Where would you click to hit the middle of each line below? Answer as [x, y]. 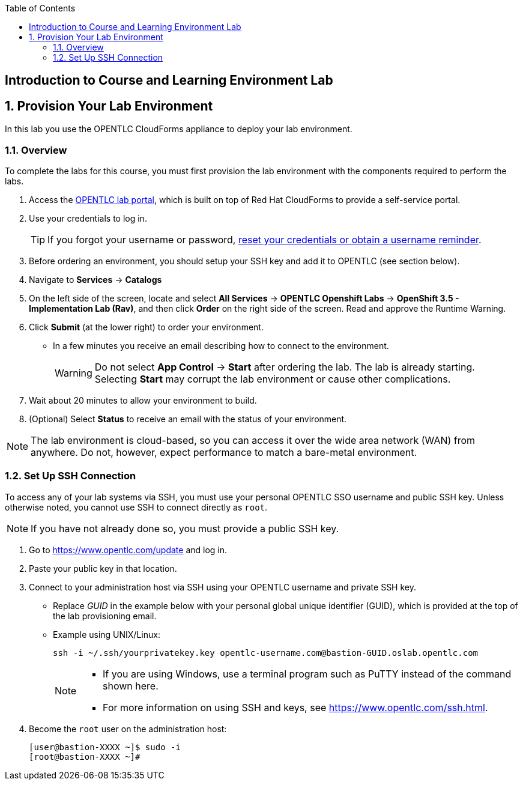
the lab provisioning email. [105, 616]
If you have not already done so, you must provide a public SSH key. [185, 528]
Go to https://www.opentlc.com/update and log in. [128, 550]
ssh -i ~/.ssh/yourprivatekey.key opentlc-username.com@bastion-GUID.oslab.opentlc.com [266, 653]
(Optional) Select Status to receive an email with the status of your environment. [188, 419]
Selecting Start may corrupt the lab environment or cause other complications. [273, 379]
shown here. [131, 686]
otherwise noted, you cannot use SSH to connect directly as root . [136, 507]
